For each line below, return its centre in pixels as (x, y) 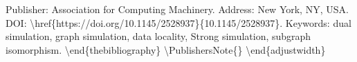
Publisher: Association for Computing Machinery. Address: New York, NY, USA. (177, 9)
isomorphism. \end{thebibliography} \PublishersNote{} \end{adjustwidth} (166, 49)
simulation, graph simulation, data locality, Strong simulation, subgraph (158, 36)
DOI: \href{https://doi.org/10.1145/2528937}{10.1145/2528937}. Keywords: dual (178, 22)
